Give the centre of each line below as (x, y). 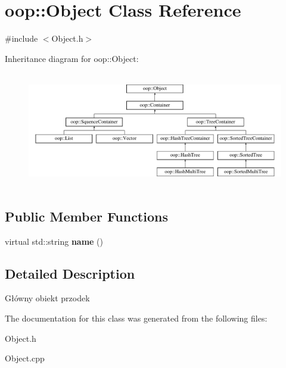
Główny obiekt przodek (47, 298)
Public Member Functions (86, 216)
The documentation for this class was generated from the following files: (136, 318)
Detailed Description (70, 273)
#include (21, 38)
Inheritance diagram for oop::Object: (72, 58)
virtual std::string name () (54, 241)
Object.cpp (25, 358)
